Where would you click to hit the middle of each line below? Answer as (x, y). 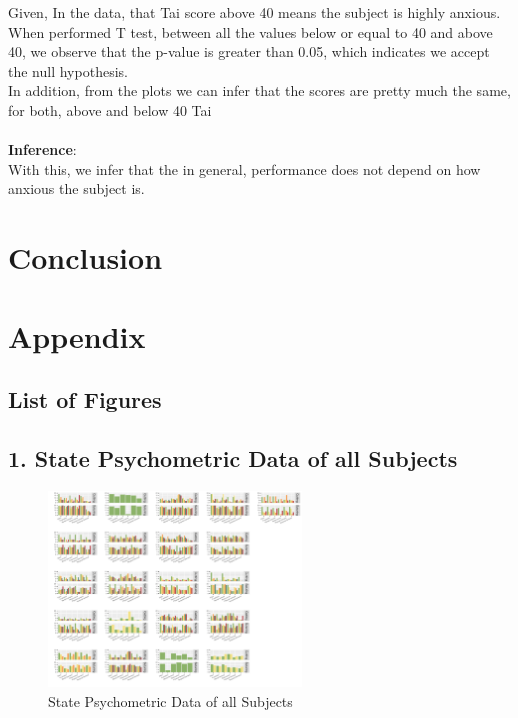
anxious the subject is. (76, 188)
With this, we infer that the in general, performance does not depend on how (244, 168)
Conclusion (85, 257)
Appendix (77, 335)
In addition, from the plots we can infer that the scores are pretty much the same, (259, 90)
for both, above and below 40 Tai (110, 109)
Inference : (42, 149)
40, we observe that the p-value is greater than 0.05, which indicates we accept (249, 51)
